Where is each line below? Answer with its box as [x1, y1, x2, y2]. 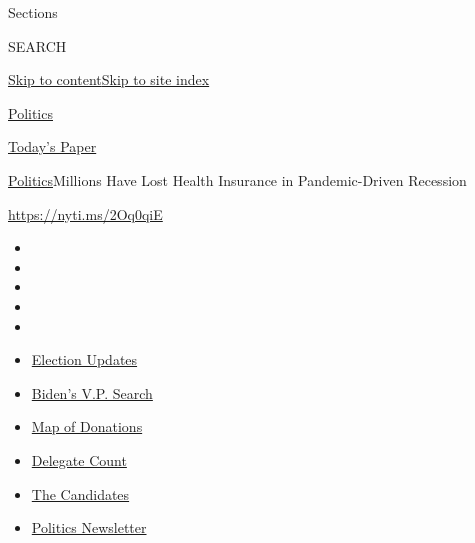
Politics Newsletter [31, 517, 147, 538]
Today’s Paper [8, 136, 97, 157]
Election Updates [31, 349, 138, 370]
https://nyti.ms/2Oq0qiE [8, 203, 163, 224]
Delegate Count [31, 449, 127, 470]
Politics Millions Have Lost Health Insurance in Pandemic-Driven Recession [8, 169, 467, 190]
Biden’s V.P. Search [31, 382, 153, 403]
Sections [8, 2, 58, 22]
